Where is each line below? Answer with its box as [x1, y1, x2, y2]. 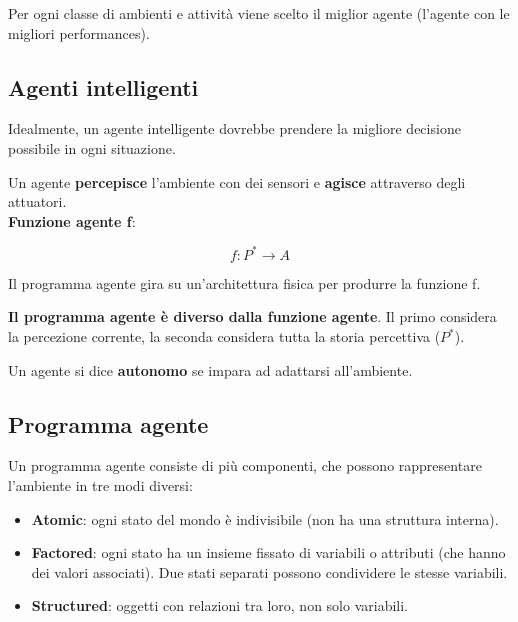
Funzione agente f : [8, 210, 136, 231]
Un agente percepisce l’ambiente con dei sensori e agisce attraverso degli [8, 171, 466, 192]
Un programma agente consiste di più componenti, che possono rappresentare [8, 455, 482, 476]
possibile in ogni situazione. [8, 137, 176, 158]
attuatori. [8, 191, 67, 212]
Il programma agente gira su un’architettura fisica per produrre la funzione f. [8, 272, 481, 293]
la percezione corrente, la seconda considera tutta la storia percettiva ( [8, 326, 441, 347]
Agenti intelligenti [8, 71, 199, 102]
